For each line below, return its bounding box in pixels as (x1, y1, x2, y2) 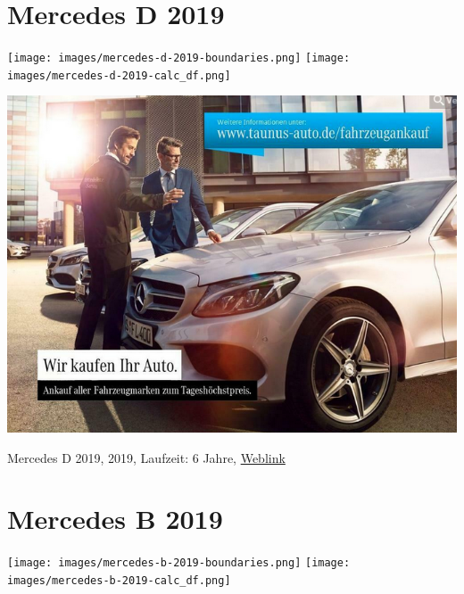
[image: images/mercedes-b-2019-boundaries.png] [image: (7, 557, 351, 570)
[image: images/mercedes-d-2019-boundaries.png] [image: (7, 52, 351, 65)
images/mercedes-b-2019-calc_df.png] (7, 574, 231, 588)
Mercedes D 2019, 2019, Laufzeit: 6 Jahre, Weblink (7, 448, 286, 466)
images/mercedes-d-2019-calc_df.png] (7, 69, 231, 82)
